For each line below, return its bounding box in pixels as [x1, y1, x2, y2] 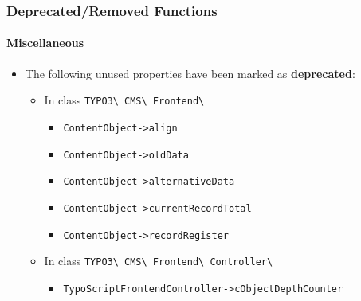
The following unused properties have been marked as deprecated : [25, 64, 355, 81]
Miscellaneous [6, 34, 84, 51]
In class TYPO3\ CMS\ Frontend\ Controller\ [44, 252, 273, 269]
